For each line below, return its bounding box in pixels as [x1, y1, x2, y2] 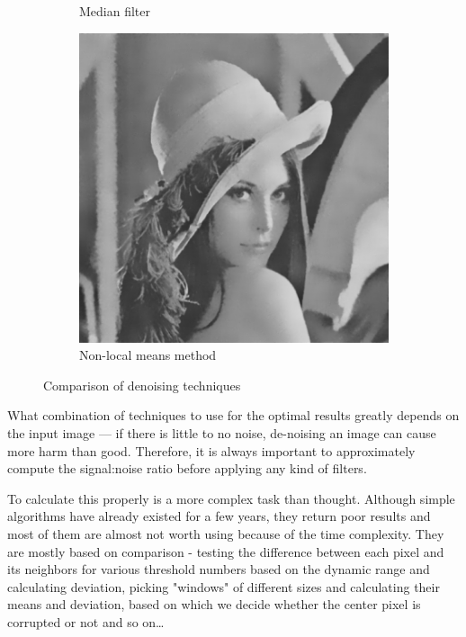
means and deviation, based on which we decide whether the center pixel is [7, 595, 421, 614]
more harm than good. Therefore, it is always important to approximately [7, 441, 416, 460]
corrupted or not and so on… [7, 612, 165, 631]
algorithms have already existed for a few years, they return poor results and [7, 507, 431, 525]
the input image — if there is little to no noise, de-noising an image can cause [7, 423, 436, 442]
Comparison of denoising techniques [43, 375, 241, 394]
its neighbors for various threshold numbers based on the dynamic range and [7, 560, 430, 579]
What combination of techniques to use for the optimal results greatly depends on [7, 406, 460, 425]
